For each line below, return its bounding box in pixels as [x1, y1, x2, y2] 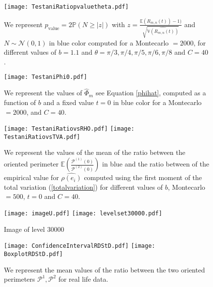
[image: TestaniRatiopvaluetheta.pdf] [4, 3, 129, 10]
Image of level [4, 224, 45, 234]
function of [4, 97, 36, 107]
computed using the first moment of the [84, 172, 202, 182]
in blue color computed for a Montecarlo [49, 37, 169, 47]
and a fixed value [43, 97, 94, 107]
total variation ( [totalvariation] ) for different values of [4, 181, 163, 192]
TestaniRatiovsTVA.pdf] [4, 133, 80, 140]
